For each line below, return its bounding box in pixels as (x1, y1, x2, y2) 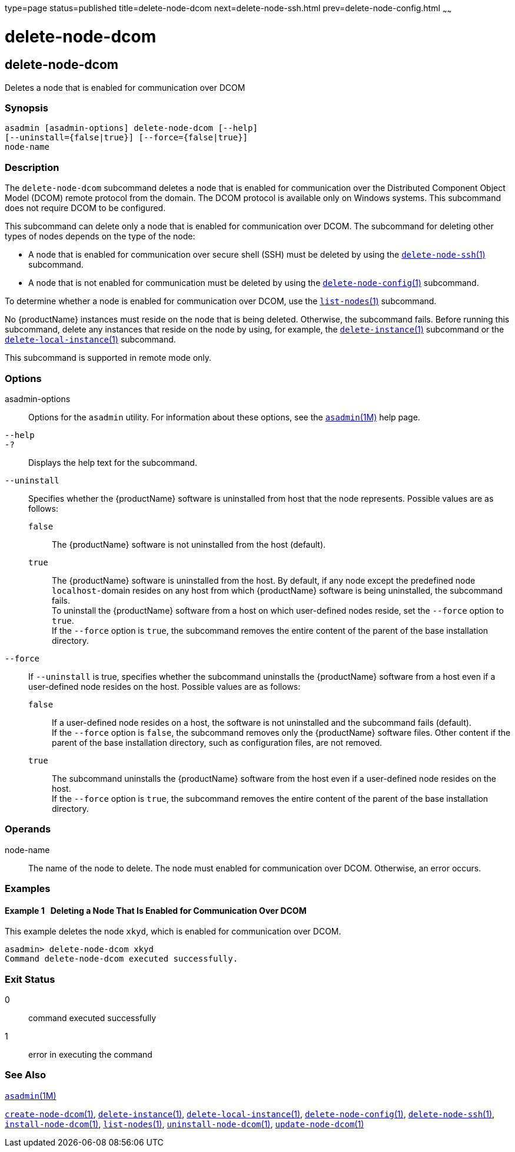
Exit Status (5, 973, 55, 985)
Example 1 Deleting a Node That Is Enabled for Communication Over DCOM (5, 905, 307, 916)
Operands (5, 823, 51, 835)
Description (5, 161, 59, 173)
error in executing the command (28, 1049, 152, 1060)
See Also (5, 1069, 46, 1081)
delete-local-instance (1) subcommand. (5, 334, 176, 345)
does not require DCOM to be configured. (5, 203, 166, 213)
